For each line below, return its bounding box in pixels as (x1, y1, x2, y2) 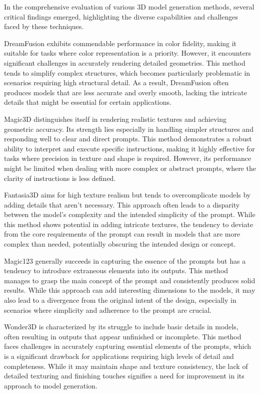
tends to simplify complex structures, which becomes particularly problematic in (4, 67, 250, 78)
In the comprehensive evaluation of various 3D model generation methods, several (4, 2, 254, 12)
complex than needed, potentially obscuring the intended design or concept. (4, 239, 236, 249)
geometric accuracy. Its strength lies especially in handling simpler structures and (4, 123, 253, 134)
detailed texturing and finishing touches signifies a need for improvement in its (4, 370, 244, 381)
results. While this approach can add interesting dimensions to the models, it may (4, 285, 255, 295)
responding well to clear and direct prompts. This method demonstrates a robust (4, 133, 252, 144)
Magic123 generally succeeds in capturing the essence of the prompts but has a (4, 255, 246, 266)
